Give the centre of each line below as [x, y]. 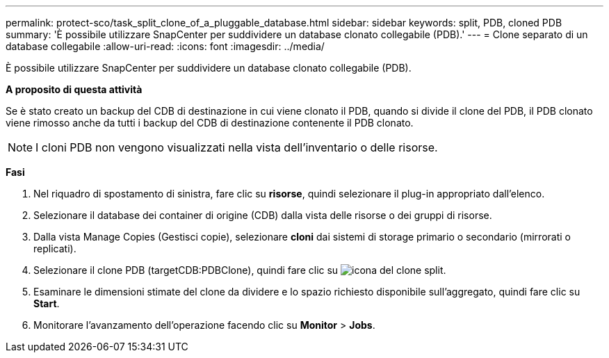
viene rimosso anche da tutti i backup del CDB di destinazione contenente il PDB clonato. [210, 123]
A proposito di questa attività [74, 89]
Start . [47, 303]
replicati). [55, 249]
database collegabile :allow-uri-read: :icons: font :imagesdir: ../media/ [165, 46]
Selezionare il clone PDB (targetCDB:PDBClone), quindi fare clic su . [240, 270]
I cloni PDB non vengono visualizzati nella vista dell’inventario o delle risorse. [237, 147]
